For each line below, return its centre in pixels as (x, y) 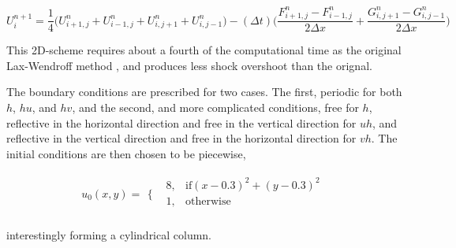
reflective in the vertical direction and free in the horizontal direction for (181, 138)
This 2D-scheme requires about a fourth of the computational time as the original (204, 50)
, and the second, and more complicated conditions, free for (215, 107)
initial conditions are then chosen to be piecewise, (126, 153)
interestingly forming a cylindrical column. (109, 235)
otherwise (208, 201)
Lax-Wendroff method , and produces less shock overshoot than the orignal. (189, 65)
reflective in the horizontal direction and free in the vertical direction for (181, 122)
